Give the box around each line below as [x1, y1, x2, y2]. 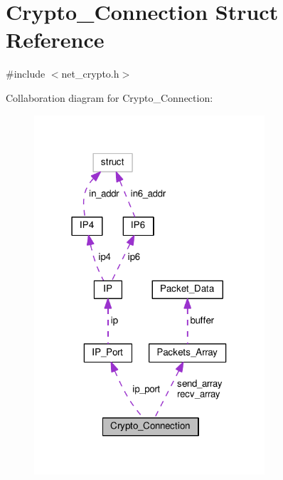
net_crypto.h [61, 66, 119, 81]
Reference [6, 25, 105, 54]
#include [6, 66, 46, 81]
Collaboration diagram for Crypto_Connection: [6, 90, 213, 105]
